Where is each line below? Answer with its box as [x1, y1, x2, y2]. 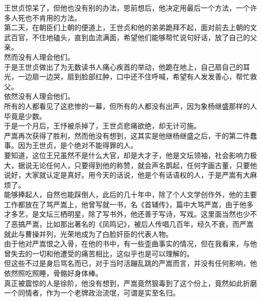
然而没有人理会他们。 [4, 51, 74, 62]
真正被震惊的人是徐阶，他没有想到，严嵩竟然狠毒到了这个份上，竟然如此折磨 [4, 277, 257, 288]
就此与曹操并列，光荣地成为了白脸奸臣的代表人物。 [4, 228, 173, 239]
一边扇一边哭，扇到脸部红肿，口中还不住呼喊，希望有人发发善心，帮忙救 [18, 71, 257, 82]
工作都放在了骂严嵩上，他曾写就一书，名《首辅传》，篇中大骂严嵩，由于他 [4, 199, 246, 209]
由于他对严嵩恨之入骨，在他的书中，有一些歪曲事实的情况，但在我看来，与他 [4, 238, 257, 249]
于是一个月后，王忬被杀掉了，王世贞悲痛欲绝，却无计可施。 [4, 120, 201, 131]
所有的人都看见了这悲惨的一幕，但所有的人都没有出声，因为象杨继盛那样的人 [4, 100, 257, 111]
